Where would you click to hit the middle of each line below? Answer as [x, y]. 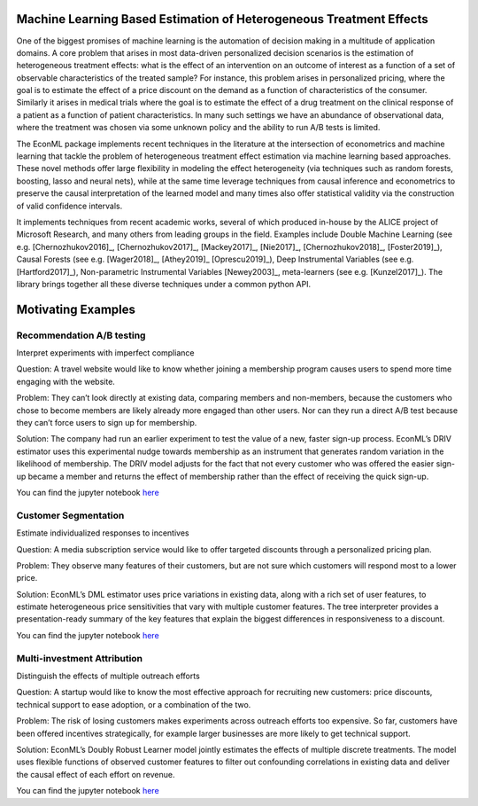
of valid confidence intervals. [69, 206]
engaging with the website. [66, 381]
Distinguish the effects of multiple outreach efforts [108, 676]
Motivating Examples [76, 309]
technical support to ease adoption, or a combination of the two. [134, 704]
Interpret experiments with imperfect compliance [105, 353]
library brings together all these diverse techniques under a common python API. [164, 284]
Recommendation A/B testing [81, 335]
